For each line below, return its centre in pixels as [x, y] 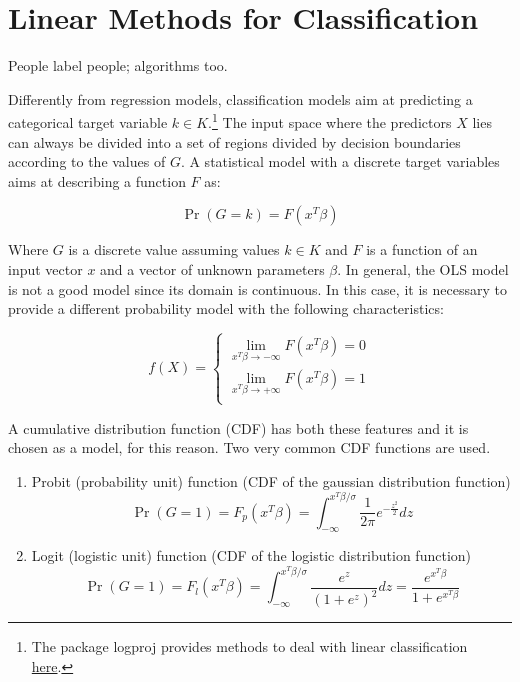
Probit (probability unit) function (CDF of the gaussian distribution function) [271, 481]
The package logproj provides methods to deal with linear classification [249, 646]
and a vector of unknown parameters [212, 268]
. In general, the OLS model [423, 268]
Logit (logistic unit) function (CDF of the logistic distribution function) [251, 555]
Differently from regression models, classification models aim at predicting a [240, 98]
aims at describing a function [97, 180]
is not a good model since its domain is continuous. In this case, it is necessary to [257, 288]
